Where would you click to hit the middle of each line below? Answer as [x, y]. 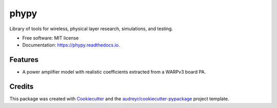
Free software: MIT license [51, 38]
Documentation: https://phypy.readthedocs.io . [71, 45]
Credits [22, 87]
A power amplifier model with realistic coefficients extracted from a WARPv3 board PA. [114, 72]
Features [24, 60]
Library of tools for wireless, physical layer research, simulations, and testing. [91, 29]
